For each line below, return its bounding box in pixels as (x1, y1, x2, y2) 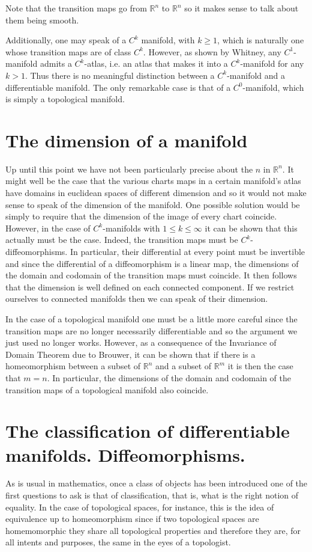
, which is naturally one (217, 34, 304, 46)
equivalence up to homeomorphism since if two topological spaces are (5, 512, 259, 525)
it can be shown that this (205, 221, 298, 234)
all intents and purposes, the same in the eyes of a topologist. (5, 536, 231, 548)
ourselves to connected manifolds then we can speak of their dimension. (5, 292, 268, 305)
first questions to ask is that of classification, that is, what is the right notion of (5, 489, 299, 501)
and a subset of (155, 360, 212, 372)
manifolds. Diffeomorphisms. (5, 442, 245, 467)
